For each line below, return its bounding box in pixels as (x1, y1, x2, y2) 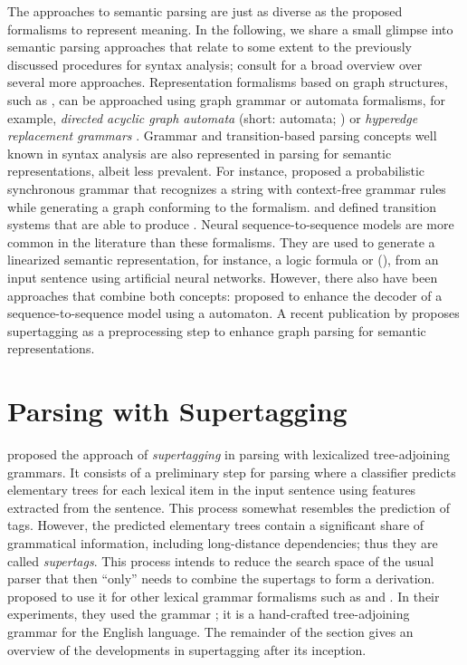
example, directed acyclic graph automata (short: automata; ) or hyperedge (7, 108, 418, 127)
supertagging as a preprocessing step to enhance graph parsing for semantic (7, 321, 426, 340)
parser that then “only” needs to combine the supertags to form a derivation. (7, 569, 435, 588)
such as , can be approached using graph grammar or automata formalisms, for (7, 90, 446, 109)
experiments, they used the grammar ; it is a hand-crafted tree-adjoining (7, 604, 410, 623)
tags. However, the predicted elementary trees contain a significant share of (7, 516, 424, 535)
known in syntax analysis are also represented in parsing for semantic (7, 143, 392, 162)
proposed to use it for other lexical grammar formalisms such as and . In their (7, 586, 440, 605)
